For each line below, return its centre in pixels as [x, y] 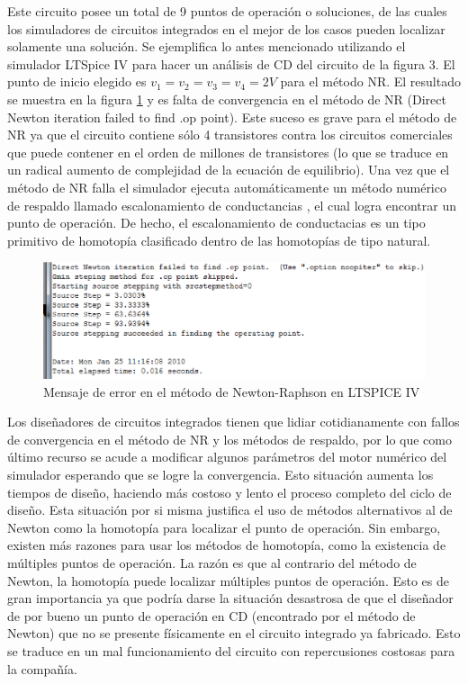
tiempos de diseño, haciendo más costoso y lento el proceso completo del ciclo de [229, 492]
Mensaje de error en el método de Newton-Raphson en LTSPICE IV [232, 391]
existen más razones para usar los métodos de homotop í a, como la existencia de [227, 545]
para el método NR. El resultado [370, 81]
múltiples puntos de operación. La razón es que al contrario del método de [212, 562]
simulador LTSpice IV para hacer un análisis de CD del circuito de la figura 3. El [231, 63]
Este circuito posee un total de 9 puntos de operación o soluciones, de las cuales [227, 11]
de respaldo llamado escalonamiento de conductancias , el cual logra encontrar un [232, 205]
